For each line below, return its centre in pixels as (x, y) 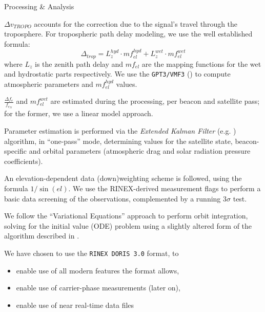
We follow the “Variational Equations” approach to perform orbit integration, (126, 216)
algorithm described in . (42, 236)
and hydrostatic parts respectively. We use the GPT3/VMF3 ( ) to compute (117, 74)
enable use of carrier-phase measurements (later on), (98, 288)
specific (16, 151)
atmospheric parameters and (49, 84)
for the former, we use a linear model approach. (79, 113)
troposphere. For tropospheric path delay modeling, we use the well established (128, 34)
